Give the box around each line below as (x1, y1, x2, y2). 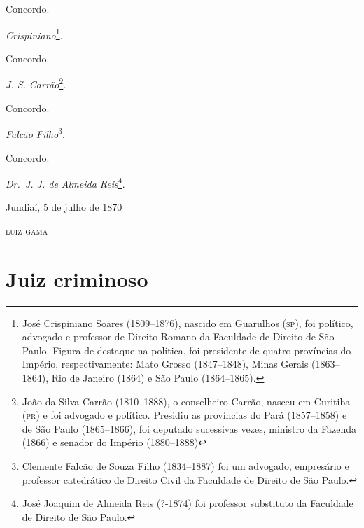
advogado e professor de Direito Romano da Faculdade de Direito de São (22, 329, 335, 344)
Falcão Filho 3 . (6, 125, 65, 141)
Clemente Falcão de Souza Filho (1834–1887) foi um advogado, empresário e (22, 459, 349, 473)
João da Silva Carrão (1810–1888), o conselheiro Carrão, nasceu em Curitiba (22, 394, 351, 408)
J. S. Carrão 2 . (6, 75, 66, 92)
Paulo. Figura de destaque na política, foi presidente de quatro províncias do (22, 342, 351, 357)
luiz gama (6, 223, 48, 237)
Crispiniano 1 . (6, 25, 63, 42)
